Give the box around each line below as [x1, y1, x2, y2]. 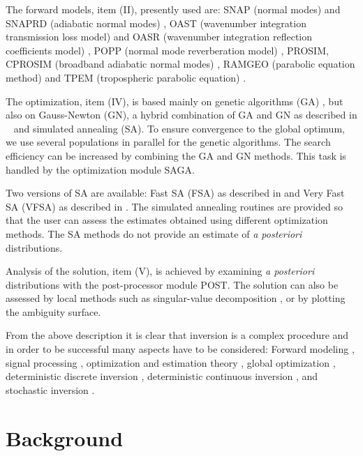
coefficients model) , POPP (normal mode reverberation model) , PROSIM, [6, 43, 329, 57]
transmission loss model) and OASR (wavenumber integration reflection [6, 29, 313, 44]
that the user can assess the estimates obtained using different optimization [6, 213, 328, 227]
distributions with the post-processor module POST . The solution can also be [6, 277, 339, 291]
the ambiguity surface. [6, 304, 101, 319]
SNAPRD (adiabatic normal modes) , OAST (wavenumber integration [6, 15, 306, 30]
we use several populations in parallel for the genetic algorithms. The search [6, 135, 331, 149]
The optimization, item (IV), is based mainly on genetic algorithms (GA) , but [6, 93, 343, 108]
